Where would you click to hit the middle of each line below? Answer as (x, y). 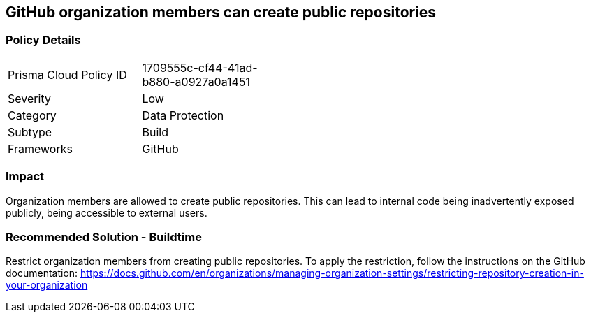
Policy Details (43, 40)
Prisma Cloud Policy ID (67, 74)
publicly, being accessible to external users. (107, 212)
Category (32, 115)
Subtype (30, 132)
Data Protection (183, 115)
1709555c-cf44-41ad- (200, 67)
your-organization (47, 285)
